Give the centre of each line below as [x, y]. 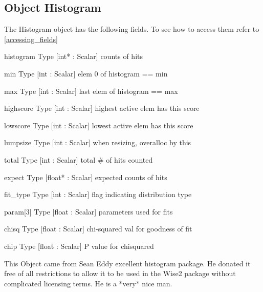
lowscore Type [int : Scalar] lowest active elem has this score [99, 125]
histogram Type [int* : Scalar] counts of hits [73, 56]
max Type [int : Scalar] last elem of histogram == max [91, 91]
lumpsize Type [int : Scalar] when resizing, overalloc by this [98, 142]
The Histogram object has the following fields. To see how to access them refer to [132, 29]
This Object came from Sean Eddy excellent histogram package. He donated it [127, 263]
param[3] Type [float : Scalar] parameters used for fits [89, 211]
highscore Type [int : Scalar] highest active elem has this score [102, 108]
